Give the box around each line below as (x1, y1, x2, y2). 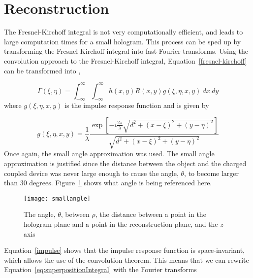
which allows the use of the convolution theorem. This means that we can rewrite (4, 254, 249, 265)
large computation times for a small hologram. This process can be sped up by (4, 36, 241, 46)
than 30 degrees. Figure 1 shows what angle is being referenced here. (4, 177, 212, 188)
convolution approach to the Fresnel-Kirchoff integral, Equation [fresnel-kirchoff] (4, 55, 247, 66)
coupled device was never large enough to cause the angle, (4, 168, 179, 178)
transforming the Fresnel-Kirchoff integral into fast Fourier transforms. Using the (4, 46, 248, 56)
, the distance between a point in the (95, 209, 206, 219)
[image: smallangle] (24, 195, 91, 202)
